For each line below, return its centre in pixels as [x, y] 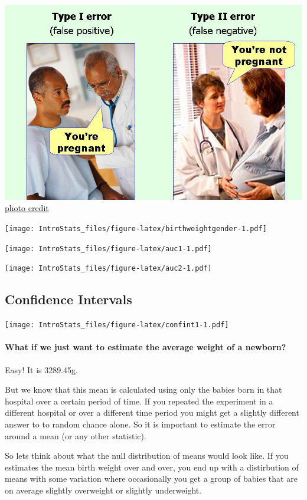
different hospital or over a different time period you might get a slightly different [152, 412]
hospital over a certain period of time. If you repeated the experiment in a [139, 401]
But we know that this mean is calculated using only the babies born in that [143, 389]
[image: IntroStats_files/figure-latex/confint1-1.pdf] [117, 325]
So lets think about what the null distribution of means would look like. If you [147, 455]
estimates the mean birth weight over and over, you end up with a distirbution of [152, 467]
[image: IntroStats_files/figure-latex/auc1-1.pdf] [108, 249]
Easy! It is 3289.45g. [42, 369]
